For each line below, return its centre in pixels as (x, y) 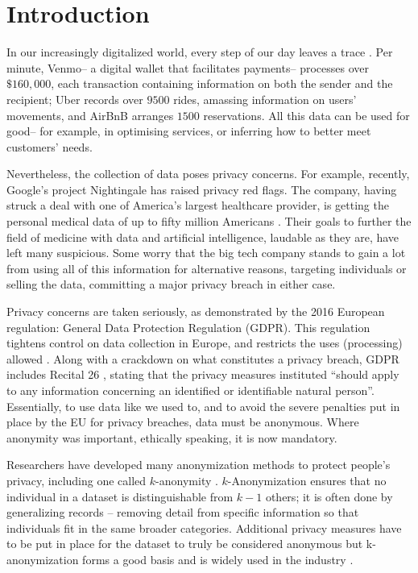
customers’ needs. (50, 146)
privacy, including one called (77, 480)
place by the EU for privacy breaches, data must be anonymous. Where (183, 422)
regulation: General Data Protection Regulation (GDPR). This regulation (188, 327)
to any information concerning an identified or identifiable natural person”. (190, 390)
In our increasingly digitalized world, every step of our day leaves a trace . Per (200, 52)
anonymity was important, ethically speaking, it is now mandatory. (172, 437)
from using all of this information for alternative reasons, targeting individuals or (207, 268)
